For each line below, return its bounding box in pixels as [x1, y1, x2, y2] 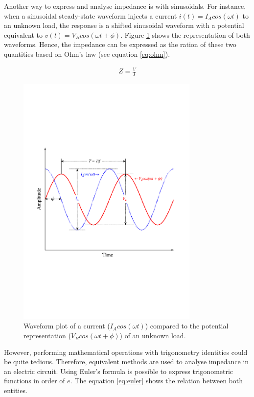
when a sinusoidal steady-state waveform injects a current [4, 10, 177, 21]
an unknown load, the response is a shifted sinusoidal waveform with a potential [4, 20, 244, 30]
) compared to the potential [145, 321, 229, 331]
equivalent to [4, 29, 43, 40]
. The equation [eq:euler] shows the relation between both [70, 375, 243, 386]
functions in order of [4, 375, 65, 386]
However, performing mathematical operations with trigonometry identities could [4, 347, 248, 357]
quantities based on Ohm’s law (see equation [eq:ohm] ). [4, 48, 170, 59]
